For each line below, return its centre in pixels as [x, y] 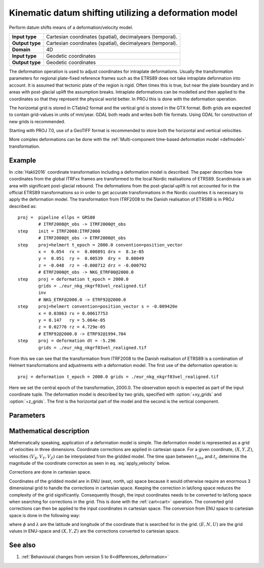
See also [22, 545]
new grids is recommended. [37, 121]
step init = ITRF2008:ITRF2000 [59, 231]
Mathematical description [49, 431]
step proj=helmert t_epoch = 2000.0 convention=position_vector [100, 245]
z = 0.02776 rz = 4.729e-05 [72, 327]
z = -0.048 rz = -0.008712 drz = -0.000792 [92, 265]
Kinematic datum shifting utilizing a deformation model [123, 13]
